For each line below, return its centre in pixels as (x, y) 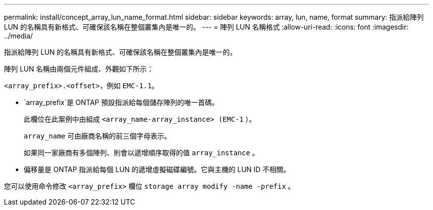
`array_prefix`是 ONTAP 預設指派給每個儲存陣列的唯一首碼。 (121, 102)
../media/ (19, 36)
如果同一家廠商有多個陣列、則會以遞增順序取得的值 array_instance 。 (141, 153)
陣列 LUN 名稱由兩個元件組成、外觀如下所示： (79, 69)
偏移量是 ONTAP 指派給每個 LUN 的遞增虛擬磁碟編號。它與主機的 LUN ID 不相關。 (157, 169)
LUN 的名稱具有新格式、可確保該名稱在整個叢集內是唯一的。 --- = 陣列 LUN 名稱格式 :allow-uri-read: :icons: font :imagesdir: (206, 27)
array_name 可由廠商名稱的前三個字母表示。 (98, 136)
